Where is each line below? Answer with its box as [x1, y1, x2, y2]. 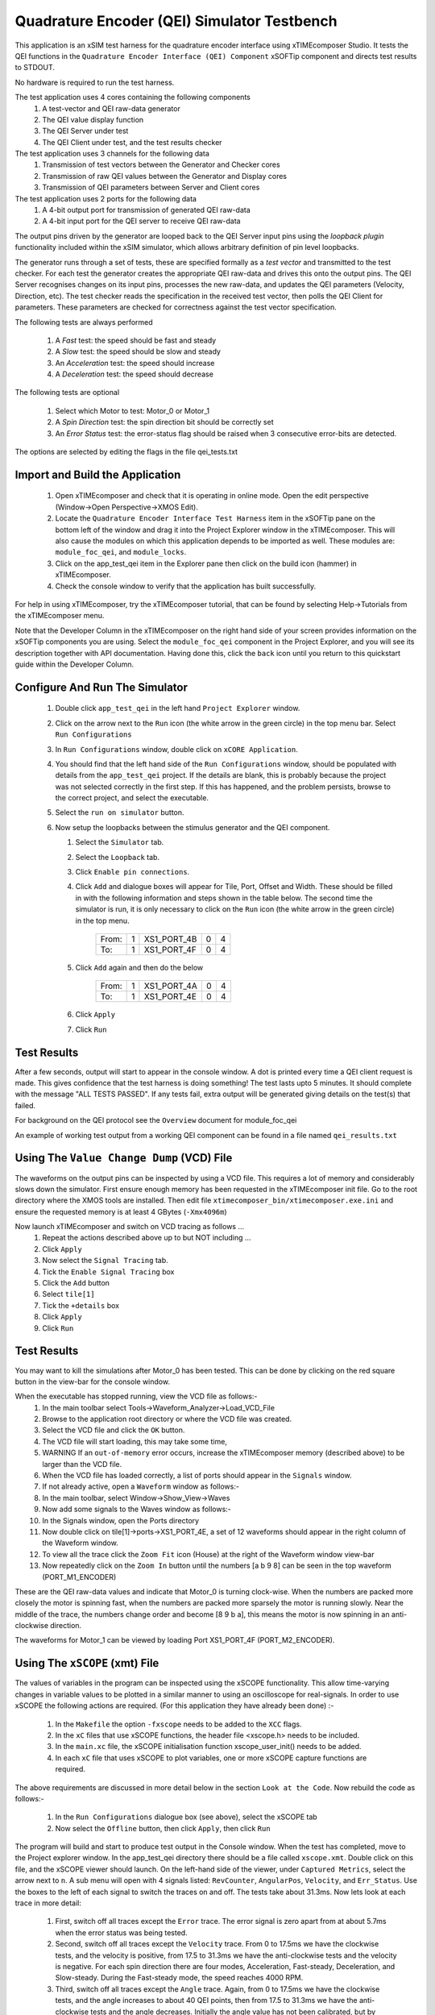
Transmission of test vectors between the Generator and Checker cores [42, 160, 281, 169]
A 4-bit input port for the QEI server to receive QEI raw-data [42, 216, 241, 226]
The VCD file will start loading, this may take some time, [42, 1436, 227, 1446]
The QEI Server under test [42, 126, 129, 136]
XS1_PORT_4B [143, 933, 197, 945]
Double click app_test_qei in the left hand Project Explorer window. [55, 704, 300, 713]
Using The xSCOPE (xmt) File [14, 1656, 159, 1670]
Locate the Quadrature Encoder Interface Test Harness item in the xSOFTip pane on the [55, 513, 376, 523]
